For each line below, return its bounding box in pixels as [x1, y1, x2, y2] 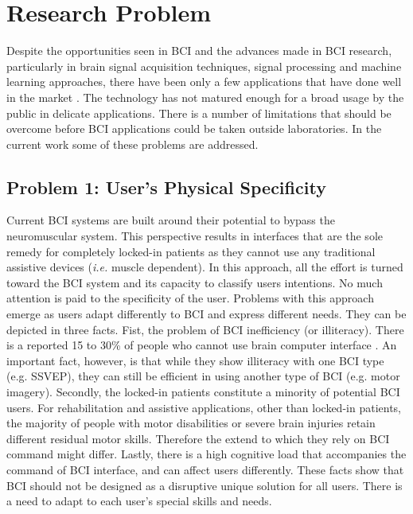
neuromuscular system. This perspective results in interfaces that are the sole [6, 228, 383, 244]
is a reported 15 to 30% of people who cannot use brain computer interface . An [6, 337, 397, 353]
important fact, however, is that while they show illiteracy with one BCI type [6, 352, 384, 368]
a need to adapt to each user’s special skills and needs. [6, 493, 272, 509]
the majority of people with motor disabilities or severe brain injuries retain [6, 415, 376, 431]
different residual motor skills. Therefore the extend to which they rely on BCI [6, 430, 390, 446]
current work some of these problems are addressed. [6, 135, 259, 152]
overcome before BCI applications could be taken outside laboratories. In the [6, 120, 382, 137]
